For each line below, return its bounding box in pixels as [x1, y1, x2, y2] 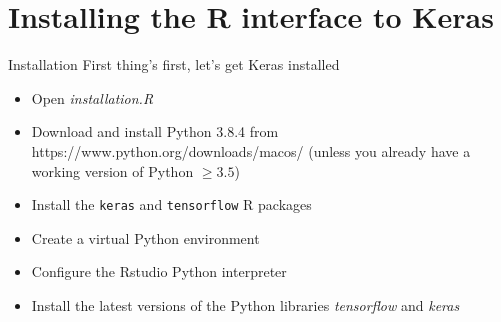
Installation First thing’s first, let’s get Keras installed [8, 54, 340, 75]
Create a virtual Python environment [31, 227, 260, 248]
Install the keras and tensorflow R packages [31, 194, 312, 215]
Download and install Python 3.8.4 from [31, 121, 279, 142]
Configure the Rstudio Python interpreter [31, 261, 287, 282]
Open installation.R [31, 87, 154, 108]
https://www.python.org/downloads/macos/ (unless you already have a [31, 140, 471, 161]
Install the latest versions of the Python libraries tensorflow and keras [31, 294, 460, 315]
